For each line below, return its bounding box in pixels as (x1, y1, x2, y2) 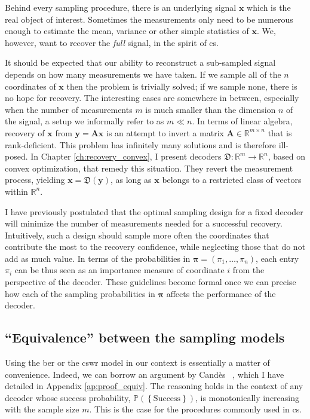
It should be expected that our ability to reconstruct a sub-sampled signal (5, 56, 276, 69)
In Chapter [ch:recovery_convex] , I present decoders (30, 150, 222, 163)
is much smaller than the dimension (145, 103, 276, 115)
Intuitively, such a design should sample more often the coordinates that (5, 228, 269, 241)
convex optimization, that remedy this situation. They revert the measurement (5, 161, 293, 174)
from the (232, 264, 265, 276)
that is (268, 126, 292, 139)
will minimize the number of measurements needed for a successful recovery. (5, 217, 283, 230)
